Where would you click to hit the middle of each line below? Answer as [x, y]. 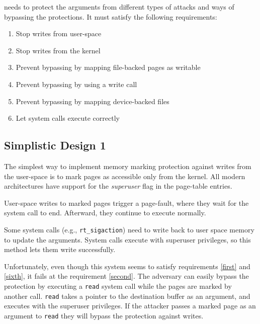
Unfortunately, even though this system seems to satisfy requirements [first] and [127, 266]
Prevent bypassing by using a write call [76, 84]
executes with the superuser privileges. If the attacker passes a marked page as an [130, 306]
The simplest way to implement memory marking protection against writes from [128, 166]
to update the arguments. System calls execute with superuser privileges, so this [127, 239]
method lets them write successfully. [60, 249]
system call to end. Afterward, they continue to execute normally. [105, 213]
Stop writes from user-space [59, 33]
